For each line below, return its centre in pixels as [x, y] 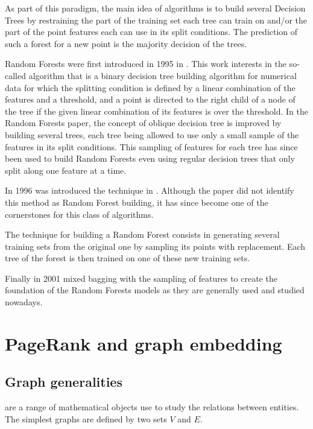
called [15, 75]
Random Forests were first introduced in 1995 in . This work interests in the [146, 64]
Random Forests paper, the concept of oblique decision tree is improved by [143, 123]
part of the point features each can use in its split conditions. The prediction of [151, 32]
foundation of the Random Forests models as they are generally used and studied [155, 290]
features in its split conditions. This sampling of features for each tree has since [151, 146]
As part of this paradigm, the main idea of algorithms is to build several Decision [155, 8]
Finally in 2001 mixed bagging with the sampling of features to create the [141, 278]
